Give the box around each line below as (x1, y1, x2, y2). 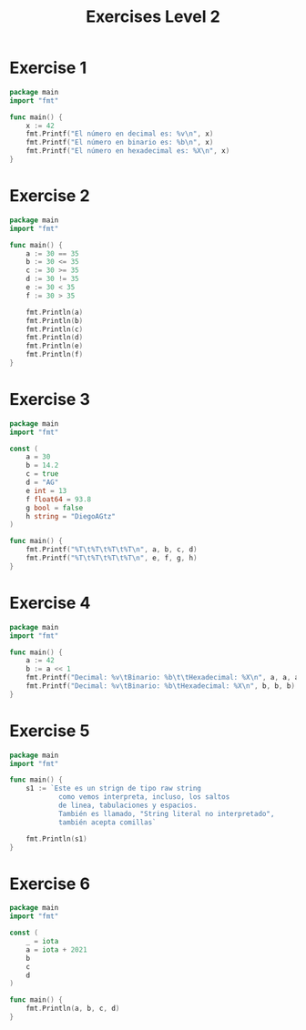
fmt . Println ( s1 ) (25, 834, 88, 843)
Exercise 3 (9, 389, 91, 410)
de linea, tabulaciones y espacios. (57, 801, 198, 811)
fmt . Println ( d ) (25, 333, 84, 342)
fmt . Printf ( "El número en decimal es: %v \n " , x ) (25, 129, 214, 138)
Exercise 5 (9, 721, 90, 741)
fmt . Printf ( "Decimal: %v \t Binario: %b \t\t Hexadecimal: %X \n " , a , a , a (25, 673, 300, 682)
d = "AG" (25, 478, 59, 488)
